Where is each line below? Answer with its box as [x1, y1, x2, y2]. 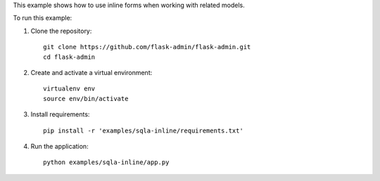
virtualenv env [43, 85, 96, 93]
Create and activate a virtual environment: [30, 68, 153, 76]
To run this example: [13, 14, 72, 22]
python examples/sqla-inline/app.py [43, 159, 170, 166]
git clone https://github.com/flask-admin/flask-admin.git [43, 43, 251, 51]
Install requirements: [30, 110, 90, 119]
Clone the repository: [30, 27, 92, 35]
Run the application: [30, 142, 89, 150]
